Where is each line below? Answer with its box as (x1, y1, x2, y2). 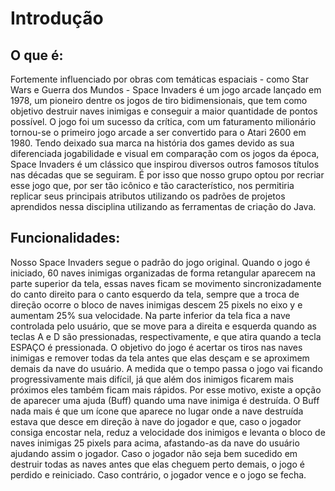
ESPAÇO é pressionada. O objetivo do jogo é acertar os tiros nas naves (10, 341, 303, 353)
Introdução (10, 7, 104, 30)
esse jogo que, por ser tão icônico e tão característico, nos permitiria (10, 180, 295, 191)
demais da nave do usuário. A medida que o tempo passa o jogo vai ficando (10, 362, 323, 374)
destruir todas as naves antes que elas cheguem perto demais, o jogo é (10, 458, 305, 470)
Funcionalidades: (10, 230, 121, 247)
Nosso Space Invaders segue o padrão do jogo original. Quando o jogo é (10, 256, 311, 268)
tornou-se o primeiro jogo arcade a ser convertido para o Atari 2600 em (10, 127, 307, 138)
